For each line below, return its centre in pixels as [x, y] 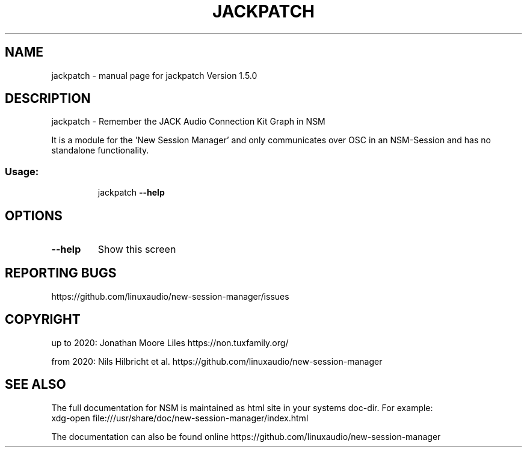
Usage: [22, 171]
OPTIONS [34, 215]
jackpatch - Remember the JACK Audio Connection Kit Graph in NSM [188, 122]
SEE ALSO [35, 385]
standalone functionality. [100, 150]
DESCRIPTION [48, 99]
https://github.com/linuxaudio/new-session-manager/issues [170, 296]
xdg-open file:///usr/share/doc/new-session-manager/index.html [180, 418]
